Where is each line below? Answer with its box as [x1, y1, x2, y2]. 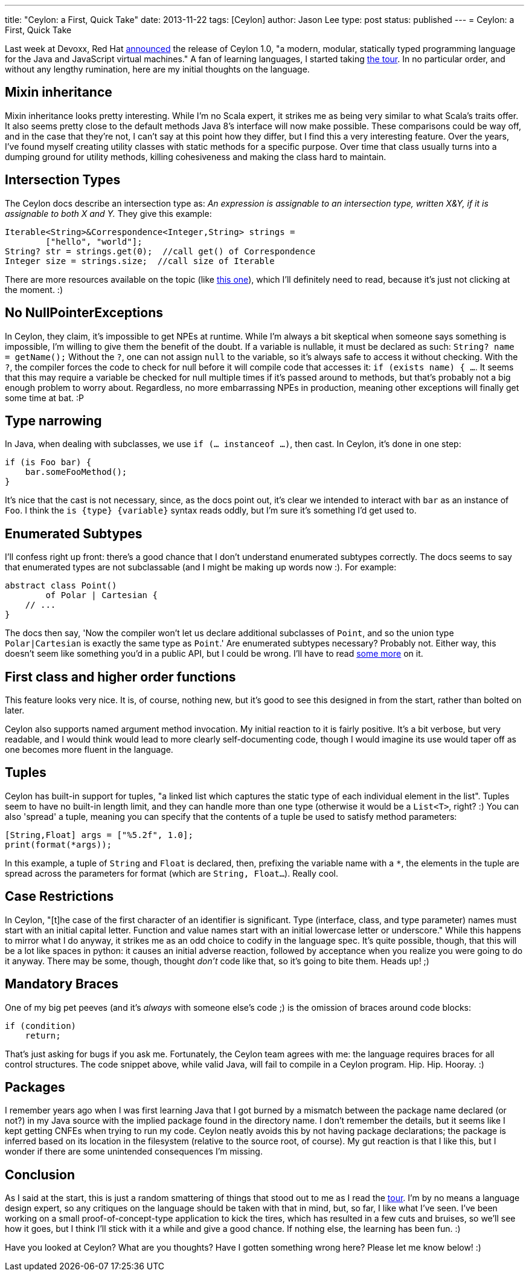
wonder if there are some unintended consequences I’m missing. [5, 1146, 263, 1157]
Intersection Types [5, 172, 121, 188]
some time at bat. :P [5, 392, 84, 403]
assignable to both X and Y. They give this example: [5, 208, 212, 219]
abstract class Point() [5, 581, 117, 591]
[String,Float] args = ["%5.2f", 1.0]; [5, 830, 193, 840]
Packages [5, 1080, 65, 1095]
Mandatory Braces [5, 976, 119, 992]
